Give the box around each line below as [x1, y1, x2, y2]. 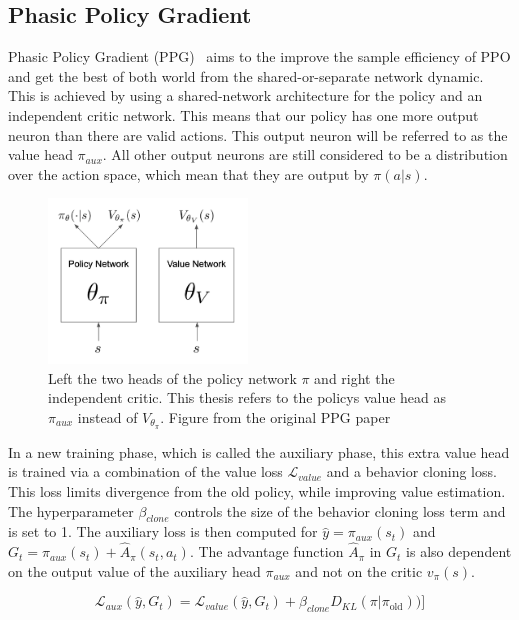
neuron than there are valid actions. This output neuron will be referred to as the [8, 124, 508, 145]
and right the [314, 367, 395, 388]
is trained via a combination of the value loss [8, 461, 283, 482]
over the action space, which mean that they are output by [8, 163, 369, 184]
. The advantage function [189, 541, 344, 562]
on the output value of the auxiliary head [8, 560, 261, 581]
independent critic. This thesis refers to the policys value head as [48, 387, 447, 408]
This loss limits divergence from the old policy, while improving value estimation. [8, 480, 506, 501]
